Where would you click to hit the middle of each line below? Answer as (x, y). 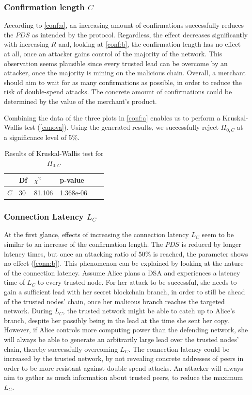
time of (15, 282)
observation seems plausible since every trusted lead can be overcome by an (116, 63)
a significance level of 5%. (42, 137)
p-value (72, 180)
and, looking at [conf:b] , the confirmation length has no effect (150, 44)
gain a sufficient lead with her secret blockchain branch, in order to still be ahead (125, 291)
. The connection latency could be (179, 349)
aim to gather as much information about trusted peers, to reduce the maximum (124, 377)
